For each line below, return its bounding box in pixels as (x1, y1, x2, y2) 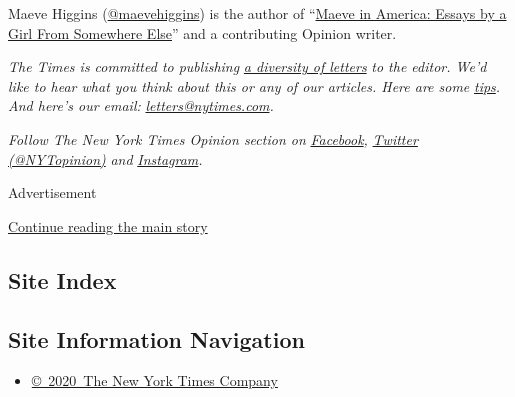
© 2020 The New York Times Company (31, 370, 278, 391)
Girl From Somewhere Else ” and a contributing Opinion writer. (8, 22, 397, 43)
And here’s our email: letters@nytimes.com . (8, 95, 274, 116)
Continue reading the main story (8, 215, 208, 236)
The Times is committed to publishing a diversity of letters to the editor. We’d (8, 56, 487, 77)
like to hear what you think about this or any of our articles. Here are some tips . (8, 75, 501, 96)
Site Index (8, 264, 117, 295)
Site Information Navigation (8, 323, 305, 354)
